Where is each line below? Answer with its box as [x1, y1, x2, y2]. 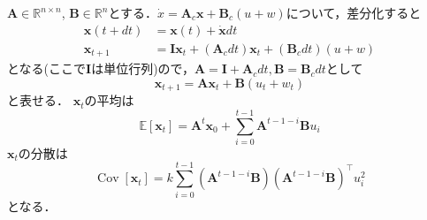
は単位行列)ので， [91, 59, 195, 78]
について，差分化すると [286, 4, 422, 21]
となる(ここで [7, 59, 87, 78]
